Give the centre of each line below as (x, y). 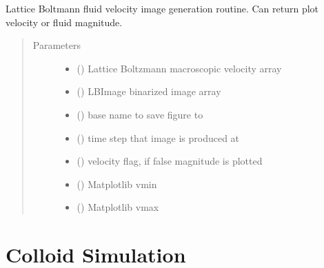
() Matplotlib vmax (118, 207)
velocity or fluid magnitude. (64, 22)
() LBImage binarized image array (149, 91)
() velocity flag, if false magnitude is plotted (170, 161)
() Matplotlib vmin (117, 184)
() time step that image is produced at (158, 137)
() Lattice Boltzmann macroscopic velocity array (179, 68)
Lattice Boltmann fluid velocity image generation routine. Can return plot (162, 8)
